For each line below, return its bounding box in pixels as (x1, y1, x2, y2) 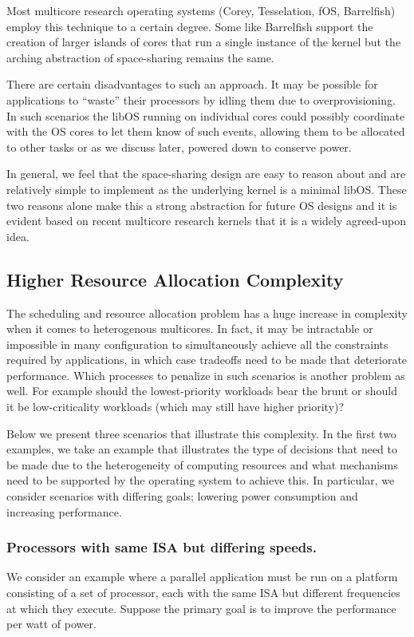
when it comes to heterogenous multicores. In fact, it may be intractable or (6, 320, 373, 337)
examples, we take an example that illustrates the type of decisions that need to (6, 441, 397, 457)
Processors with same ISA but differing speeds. (6, 537, 317, 557)
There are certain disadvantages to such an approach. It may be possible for (6, 76, 378, 93)
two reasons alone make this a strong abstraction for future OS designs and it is (6, 196, 397, 213)
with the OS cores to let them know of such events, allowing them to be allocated (6, 123, 405, 140)
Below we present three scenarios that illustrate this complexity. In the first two (6, 425, 396, 441)
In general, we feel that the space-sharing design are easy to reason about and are (6, 165, 406, 182)
